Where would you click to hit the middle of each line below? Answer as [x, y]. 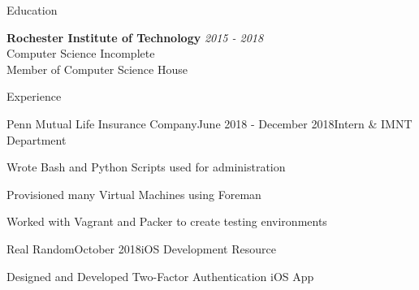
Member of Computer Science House [97, 69]
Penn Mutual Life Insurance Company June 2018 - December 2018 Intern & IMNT [209, 123]
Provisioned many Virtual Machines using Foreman [134, 194]
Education [32, 10]
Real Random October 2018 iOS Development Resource [141, 248]
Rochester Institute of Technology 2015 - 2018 [135, 37]
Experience [34, 96]
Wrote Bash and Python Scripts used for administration [146, 167]
